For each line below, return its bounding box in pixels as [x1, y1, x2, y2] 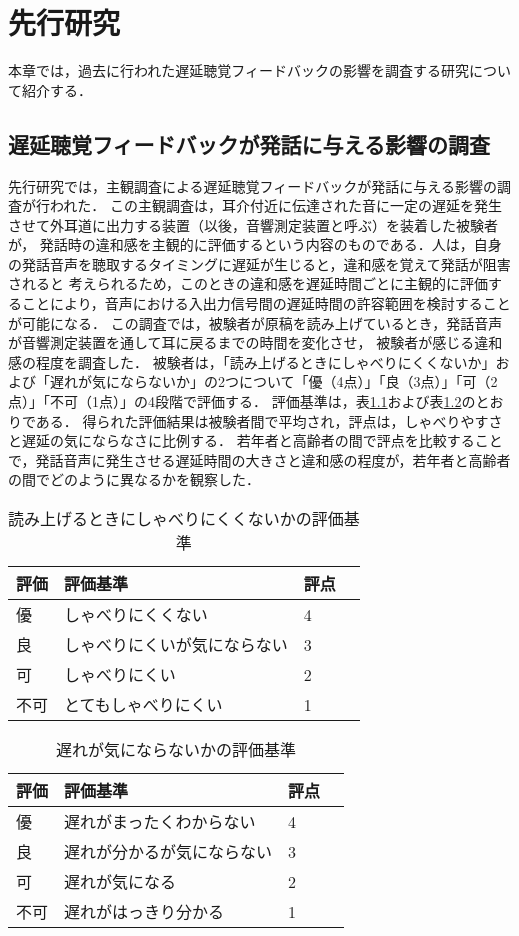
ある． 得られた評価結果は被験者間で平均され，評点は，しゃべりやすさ [35, 410, 503, 431]
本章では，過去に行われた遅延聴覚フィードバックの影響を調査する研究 [8, 60, 470, 81]
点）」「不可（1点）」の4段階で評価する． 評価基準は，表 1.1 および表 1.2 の [8, 391, 476, 412]
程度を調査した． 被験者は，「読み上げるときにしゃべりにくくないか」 [35, 351, 496, 372]
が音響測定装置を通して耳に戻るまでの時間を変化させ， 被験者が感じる [8, 332, 475, 353]
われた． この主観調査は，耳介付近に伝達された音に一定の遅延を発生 [49, 195, 502, 216]
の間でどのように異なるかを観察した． [8, 469, 260, 490]
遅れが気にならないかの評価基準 [56, 738, 297, 762]
